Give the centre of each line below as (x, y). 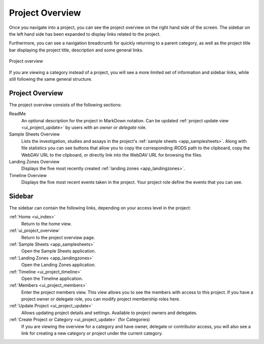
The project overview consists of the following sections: (65, 105)
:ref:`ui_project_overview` (35, 230)
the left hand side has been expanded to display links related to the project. (85, 34)
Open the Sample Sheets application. (59, 251)
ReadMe (18, 114)
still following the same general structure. (51, 79)
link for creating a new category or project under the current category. (92, 333)
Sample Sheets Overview (34, 134)
